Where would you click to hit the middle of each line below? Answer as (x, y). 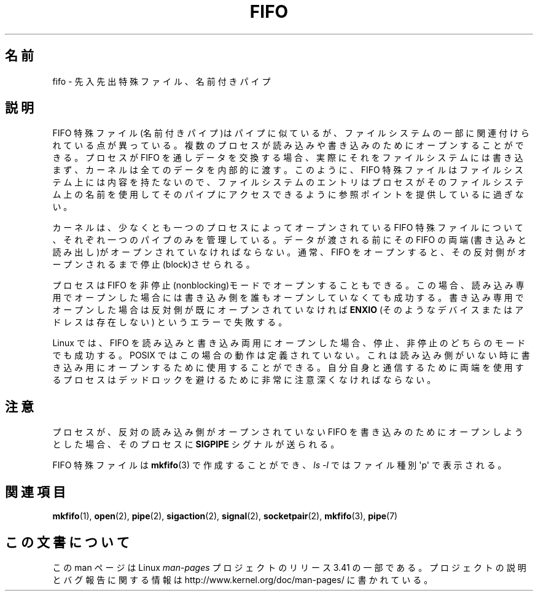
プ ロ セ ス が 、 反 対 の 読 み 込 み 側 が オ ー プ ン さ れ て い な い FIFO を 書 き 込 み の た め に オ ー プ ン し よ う (288, 432)
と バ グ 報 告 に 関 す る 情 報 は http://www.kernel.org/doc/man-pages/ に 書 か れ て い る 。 (243, 579)
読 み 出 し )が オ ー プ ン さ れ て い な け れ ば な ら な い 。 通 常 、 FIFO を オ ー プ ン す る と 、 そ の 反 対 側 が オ (289, 252)
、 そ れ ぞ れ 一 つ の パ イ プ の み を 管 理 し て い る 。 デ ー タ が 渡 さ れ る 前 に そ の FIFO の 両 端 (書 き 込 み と (289, 240)
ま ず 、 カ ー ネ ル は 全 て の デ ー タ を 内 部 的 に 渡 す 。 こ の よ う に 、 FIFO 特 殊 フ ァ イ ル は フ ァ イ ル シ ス (288, 170)
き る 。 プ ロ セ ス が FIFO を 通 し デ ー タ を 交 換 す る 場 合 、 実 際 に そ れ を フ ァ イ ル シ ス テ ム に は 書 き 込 (288, 158)
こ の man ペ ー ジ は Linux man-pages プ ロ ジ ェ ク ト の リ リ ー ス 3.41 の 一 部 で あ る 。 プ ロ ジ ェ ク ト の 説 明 (289, 567)
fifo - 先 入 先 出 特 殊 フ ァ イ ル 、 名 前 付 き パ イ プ (162, 81)
